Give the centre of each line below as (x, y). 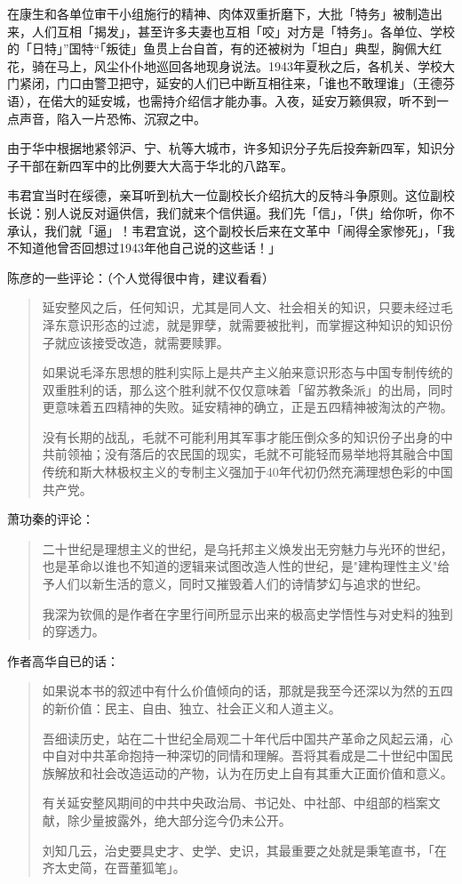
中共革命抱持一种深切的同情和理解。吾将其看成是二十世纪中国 (260, 755)
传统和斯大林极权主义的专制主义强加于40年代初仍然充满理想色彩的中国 (247, 472)
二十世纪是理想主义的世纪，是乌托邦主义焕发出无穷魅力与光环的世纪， (247, 548)
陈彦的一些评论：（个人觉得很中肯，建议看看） (141, 277)
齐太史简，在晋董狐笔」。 (114, 868)
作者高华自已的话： (63, 660)
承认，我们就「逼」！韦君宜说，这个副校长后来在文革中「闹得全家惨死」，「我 (231, 230)
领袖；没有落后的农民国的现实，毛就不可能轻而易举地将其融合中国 (260, 454)
